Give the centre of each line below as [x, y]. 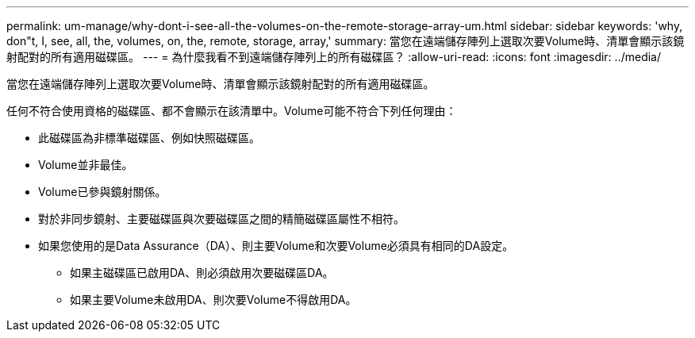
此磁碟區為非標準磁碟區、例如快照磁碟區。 [149, 138]
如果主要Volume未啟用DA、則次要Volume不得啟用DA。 [213, 300]
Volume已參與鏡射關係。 [102, 192]
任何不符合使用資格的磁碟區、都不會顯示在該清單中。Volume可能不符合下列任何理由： [232, 111]
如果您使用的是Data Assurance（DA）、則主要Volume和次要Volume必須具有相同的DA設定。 [276, 246]
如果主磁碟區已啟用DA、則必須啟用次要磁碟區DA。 [202, 273]
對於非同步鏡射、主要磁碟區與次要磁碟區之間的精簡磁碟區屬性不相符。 [221, 219]
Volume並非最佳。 [86, 165]
